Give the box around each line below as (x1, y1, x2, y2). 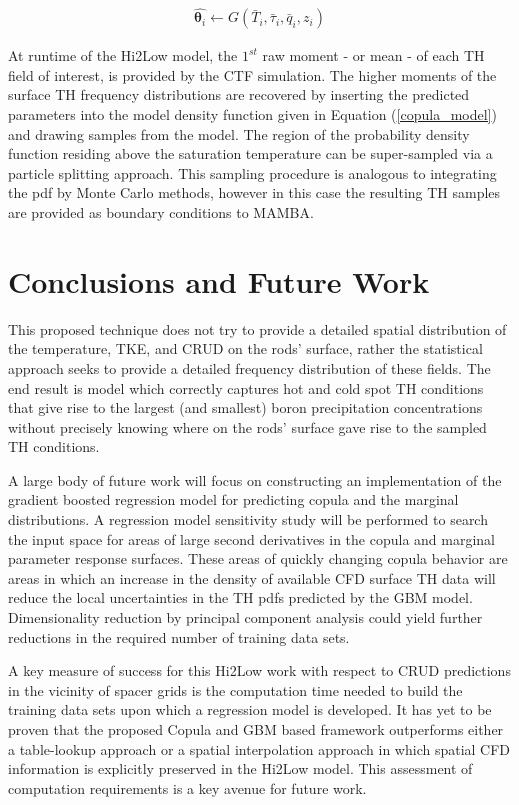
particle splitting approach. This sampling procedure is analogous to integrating (8, 162, 497, 183)
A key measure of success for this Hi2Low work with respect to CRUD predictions (8, 660, 511, 681)
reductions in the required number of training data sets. (8, 626, 350, 647)
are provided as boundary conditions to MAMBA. (8, 202, 314, 222)
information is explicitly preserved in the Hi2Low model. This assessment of (8, 758, 473, 779)
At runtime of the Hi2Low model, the (8, 45, 238, 66)
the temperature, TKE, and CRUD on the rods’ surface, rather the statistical (8, 338, 483, 359)
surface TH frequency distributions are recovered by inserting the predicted (8, 84, 470, 105)
